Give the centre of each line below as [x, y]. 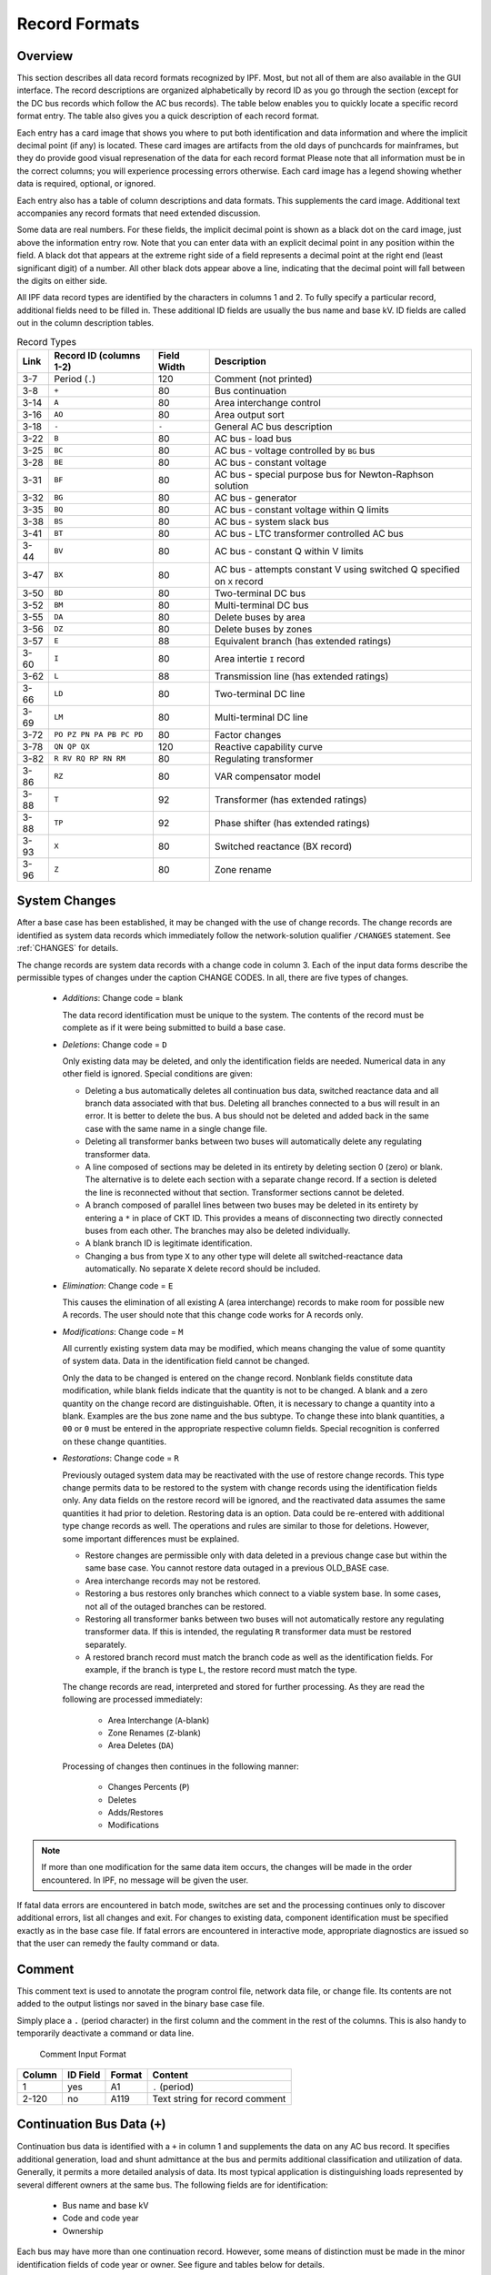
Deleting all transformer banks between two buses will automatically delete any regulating [253, 1141]
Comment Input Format [83, 2054]
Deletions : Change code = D [115, 1044]
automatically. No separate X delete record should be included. [203, 1269]
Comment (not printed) [263, 379]
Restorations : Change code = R [120, 1458]
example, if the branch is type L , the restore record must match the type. [221, 1670]
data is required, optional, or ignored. [86, 184]
